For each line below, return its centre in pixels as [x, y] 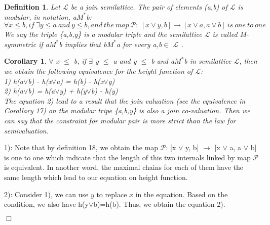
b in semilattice [208, 61]
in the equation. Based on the [182, 194]
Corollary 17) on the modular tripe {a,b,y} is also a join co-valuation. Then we [127, 110]
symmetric [20, 44]
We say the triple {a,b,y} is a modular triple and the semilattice [103, 34]
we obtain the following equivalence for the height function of [99, 71]
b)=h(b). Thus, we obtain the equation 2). [159, 204]
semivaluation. [27, 130]
